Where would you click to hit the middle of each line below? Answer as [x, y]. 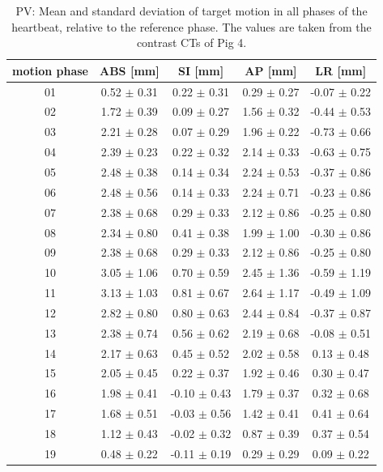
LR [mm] [341, 70]
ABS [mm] [130, 70]
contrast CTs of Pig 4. [191, 43]
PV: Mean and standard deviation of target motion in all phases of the [191, 11]
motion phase [50, 70]
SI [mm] [201, 70]
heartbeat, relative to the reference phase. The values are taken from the [191, 26]
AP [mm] [271, 70]
